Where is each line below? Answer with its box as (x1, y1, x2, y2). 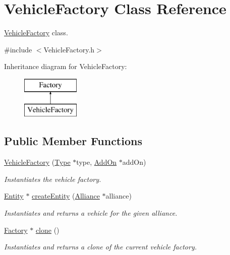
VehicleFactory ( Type (4, 157, 71, 167)
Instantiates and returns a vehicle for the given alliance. (4, 208, 178, 218)
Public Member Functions (4, 133, 142, 149)
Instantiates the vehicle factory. (4, 173, 101, 184)
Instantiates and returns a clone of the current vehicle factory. (4, 241, 197, 252)
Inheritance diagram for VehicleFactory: (4, 61, 127, 72)
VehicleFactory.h (43, 44, 95, 54)
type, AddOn (76, 157, 117, 167)
